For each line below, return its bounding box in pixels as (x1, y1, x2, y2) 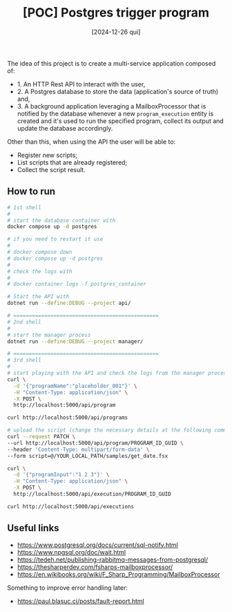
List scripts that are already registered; (17, 158, 128, 167)
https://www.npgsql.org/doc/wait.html (17, 548, 126, 556)
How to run (7, 185, 56, 198)
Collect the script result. (17, 165, 86, 174)
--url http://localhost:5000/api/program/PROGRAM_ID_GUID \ (7, 439, 184, 447)
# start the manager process (7, 331, 91, 338)
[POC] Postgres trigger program (23, 5, 209, 21)
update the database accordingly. (17, 124, 113, 132)
